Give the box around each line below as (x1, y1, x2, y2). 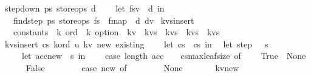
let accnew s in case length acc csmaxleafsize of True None (21, 49, 306, 62)
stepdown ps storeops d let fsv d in (5, 2, 165, 14)
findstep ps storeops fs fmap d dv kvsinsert (13, 13, 194, 26)
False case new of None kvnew (26, 61, 239, 74)
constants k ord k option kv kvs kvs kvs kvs (13, 26, 220, 38)
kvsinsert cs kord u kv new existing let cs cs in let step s (5, 37, 268, 50)
